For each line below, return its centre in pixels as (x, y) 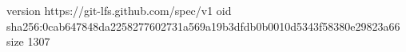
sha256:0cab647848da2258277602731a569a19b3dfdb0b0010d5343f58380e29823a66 (203, 26)
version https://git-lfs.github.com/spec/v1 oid (119, 10)
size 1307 (28, 41)
